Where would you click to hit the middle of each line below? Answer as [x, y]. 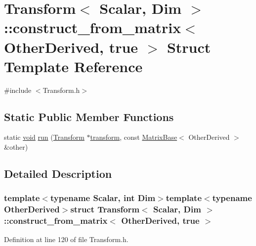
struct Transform [105, 209]
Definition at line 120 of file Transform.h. [66, 239]
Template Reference [73, 66]
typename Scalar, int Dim [103, 198]
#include [18, 90]
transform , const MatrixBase [134, 137]
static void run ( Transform [44, 137]
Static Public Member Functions [89, 116]
